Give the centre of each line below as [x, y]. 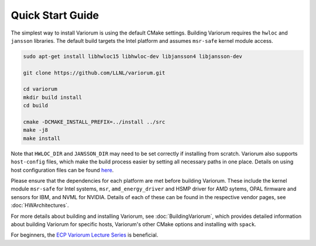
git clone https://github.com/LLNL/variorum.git [94, 73]
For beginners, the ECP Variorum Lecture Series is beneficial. [85, 235]
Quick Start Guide [55, 15]
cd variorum [40, 89]
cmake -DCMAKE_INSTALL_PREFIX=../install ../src [94, 122]
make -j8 [36, 130]
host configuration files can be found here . [62, 170]
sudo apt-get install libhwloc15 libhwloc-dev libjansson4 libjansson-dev [133, 56]
